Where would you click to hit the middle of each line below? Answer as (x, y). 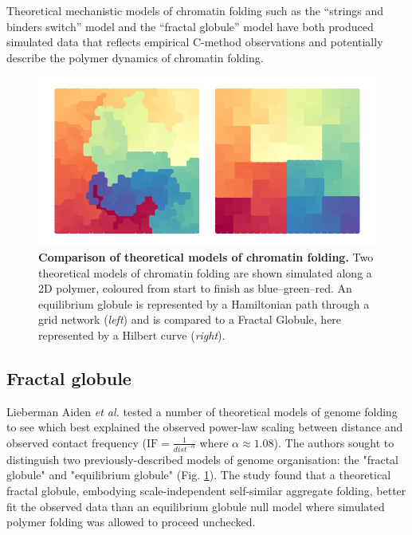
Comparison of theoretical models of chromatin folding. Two (206, 256)
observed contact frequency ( (77, 442)
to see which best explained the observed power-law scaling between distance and (205, 427)
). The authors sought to (334, 442)
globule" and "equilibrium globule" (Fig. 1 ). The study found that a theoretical (199, 475)
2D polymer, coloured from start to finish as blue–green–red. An (195, 288)
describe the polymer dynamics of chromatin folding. (135, 57)
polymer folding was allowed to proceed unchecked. (131, 522)
